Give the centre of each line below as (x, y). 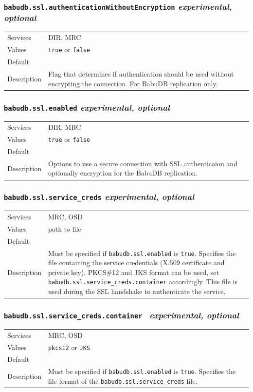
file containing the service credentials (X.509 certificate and (136, 263)
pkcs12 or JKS (69, 347)
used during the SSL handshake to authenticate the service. (137, 291)
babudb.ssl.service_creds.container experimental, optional (122, 315)
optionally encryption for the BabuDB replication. (123, 173)
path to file (64, 228)
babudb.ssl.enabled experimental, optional (87, 107)
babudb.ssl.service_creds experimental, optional (99, 197)
